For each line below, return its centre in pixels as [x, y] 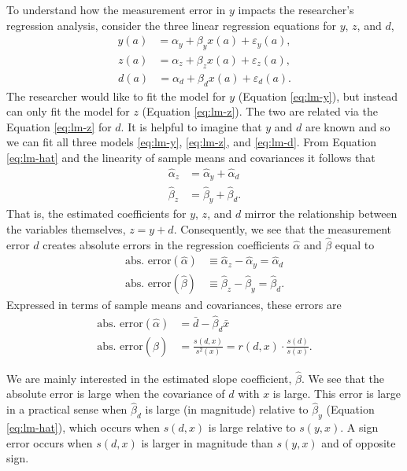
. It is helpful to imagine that [191, 126]
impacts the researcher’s [296, 9]
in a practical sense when [67, 409]
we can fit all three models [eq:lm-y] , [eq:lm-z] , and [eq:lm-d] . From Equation [191, 142]
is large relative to [252, 427]
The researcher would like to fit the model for [116, 96]
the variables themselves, [66, 228]
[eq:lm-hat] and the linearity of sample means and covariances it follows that [191, 158]
